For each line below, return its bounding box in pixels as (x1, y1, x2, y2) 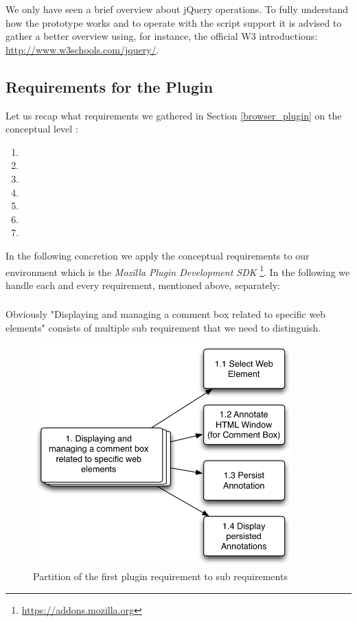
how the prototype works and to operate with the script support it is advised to (5, 15, 342, 30)
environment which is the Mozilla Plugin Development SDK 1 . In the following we (5, 262, 350, 279)
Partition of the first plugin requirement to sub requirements (33, 569, 288, 584)
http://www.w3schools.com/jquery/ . (5, 42, 159, 56)
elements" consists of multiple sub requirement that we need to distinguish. (5, 320, 321, 334)
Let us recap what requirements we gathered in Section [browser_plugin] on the (5, 108, 342, 122)
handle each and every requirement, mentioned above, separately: (5, 277, 281, 292)
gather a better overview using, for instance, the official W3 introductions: (5, 29, 318, 43)
